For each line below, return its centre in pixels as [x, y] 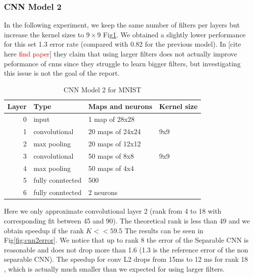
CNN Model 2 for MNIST [102, 89]
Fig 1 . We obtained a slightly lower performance [174, 34]
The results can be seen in [164, 230]
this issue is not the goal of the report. [62, 73]
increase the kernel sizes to [44, 34]
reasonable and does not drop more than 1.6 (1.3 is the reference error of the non [126, 249]
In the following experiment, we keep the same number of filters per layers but [122, 25]
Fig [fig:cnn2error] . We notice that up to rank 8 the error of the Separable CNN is [127, 240]
